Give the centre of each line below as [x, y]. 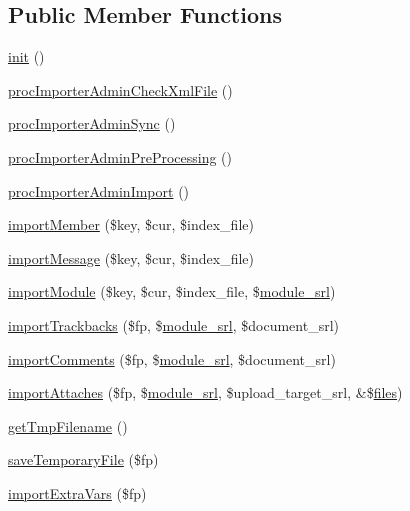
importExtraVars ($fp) [77, 492]
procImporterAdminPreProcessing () [120, 156]
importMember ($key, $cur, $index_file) [131, 224]
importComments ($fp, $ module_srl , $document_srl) [172, 358]
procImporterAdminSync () [92, 123]
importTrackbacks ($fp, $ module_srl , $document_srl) [174, 324]
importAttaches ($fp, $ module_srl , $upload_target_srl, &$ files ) [205, 392]
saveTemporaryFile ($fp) [83, 459]
